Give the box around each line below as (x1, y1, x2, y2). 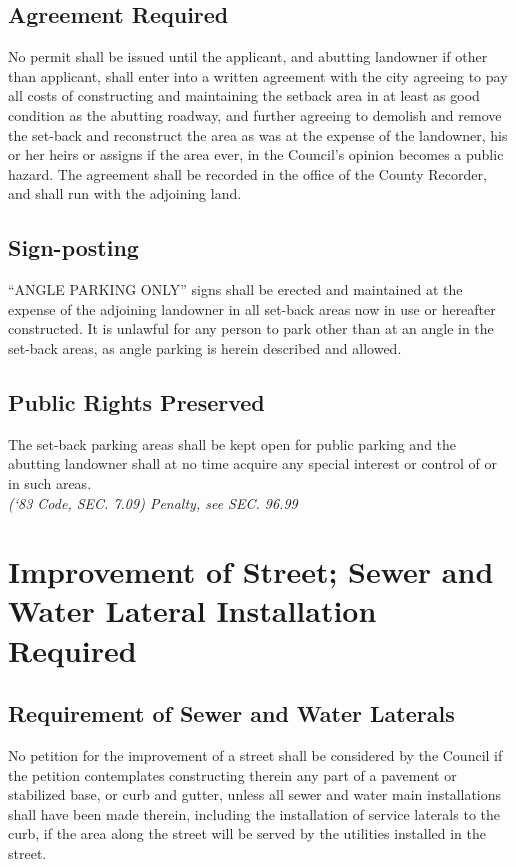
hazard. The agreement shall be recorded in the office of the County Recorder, (8, 163, 487, 184)
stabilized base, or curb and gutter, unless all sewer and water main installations (8, 784, 502, 805)
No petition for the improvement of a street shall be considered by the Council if (8, 745, 503, 766)
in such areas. (8, 472, 92, 493)
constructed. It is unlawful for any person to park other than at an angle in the (8, 318, 494, 339)
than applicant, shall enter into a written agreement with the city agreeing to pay (8, 65, 508, 86)
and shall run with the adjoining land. (8, 183, 242, 204)
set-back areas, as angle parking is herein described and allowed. (8, 337, 402, 358)
